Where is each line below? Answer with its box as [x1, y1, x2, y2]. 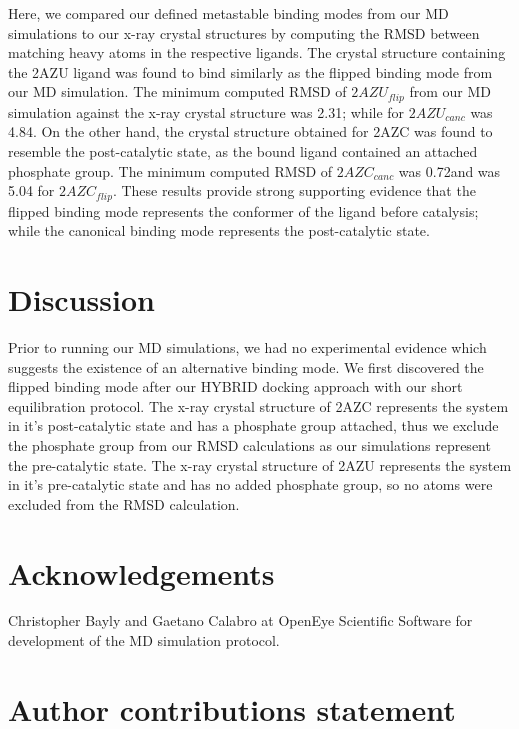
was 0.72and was [398, 160, 501, 181]
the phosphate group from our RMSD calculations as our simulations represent [8, 434, 491, 455]
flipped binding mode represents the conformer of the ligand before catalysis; [8, 200, 479, 221]
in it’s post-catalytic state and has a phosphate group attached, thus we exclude [8, 415, 499, 436]
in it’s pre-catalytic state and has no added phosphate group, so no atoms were [8, 474, 493, 495]
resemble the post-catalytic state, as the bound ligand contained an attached [8, 141, 478, 162]
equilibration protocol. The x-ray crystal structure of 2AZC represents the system [8, 395, 509, 416]
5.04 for [8, 180, 55, 201]
